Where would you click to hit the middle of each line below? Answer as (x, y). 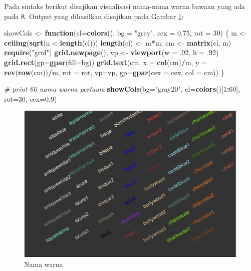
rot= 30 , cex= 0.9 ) (31, 98)
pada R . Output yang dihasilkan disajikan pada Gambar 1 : (94, 16)
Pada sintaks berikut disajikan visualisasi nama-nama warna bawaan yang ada (124, 6)
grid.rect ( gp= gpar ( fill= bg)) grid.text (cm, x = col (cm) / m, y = (106, 62)
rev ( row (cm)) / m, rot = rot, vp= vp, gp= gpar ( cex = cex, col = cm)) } (114, 72)
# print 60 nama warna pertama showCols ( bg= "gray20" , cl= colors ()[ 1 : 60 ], (122, 89)
